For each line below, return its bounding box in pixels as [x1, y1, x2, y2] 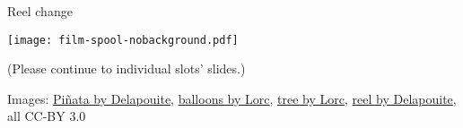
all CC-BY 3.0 [7, 107, 86, 125]
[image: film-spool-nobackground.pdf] [7, 33, 239, 47]
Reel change [7, 2, 73, 20]
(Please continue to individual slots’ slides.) [7, 59, 246, 78]
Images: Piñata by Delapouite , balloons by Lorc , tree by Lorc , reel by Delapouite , [7, 89, 457, 107]
